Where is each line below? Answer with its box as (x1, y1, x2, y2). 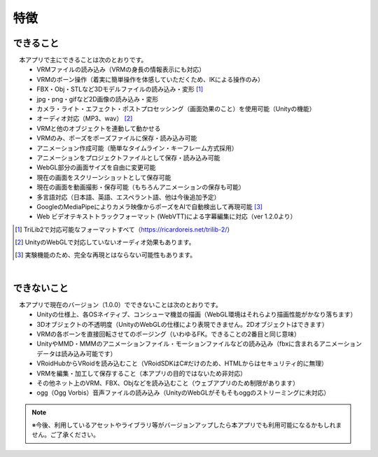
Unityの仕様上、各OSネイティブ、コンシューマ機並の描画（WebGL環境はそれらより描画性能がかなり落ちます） (36, 310, 357, 318)
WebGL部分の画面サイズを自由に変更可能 (36, 163, 156, 171)
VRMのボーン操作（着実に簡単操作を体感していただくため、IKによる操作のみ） (36, 75, 264, 83)
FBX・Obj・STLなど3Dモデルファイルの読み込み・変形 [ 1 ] (36, 85, 204, 94)
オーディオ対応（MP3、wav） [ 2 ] (36, 114, 133, 122)
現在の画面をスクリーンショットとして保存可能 (36, 173, 171, 181)
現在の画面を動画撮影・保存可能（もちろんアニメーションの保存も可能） (36, 183, 245, 192)
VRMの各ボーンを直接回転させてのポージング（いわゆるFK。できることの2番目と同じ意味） (36, 330, 301, 338)
